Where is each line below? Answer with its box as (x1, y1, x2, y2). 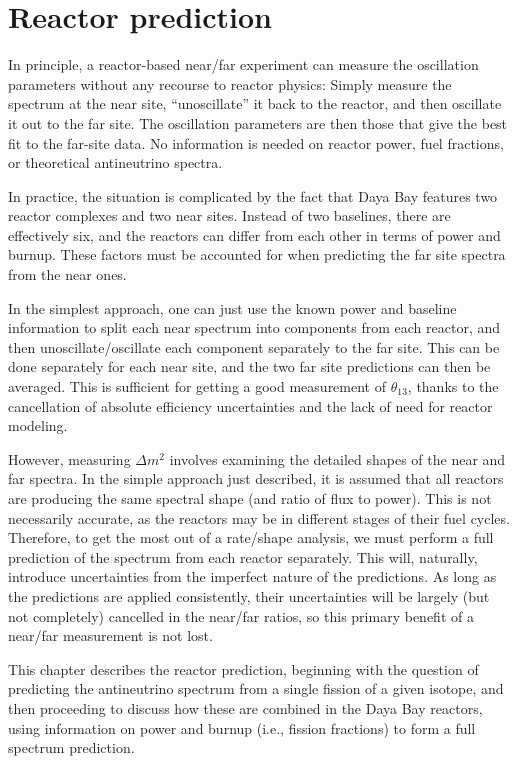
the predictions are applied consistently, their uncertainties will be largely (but (8, 585, 490, 606)
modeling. (8, 415, 68, 436)
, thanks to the (407, 376, 499, 397)
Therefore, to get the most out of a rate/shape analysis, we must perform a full (8, 527, 494, 548)
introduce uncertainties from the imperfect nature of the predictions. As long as (8, 566, 497, 587)
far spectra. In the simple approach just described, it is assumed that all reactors (8, 468, 504, 489)
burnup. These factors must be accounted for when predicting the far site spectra (8, 244, 506, 265)
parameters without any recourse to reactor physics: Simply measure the (8, 73, 452, 94)
